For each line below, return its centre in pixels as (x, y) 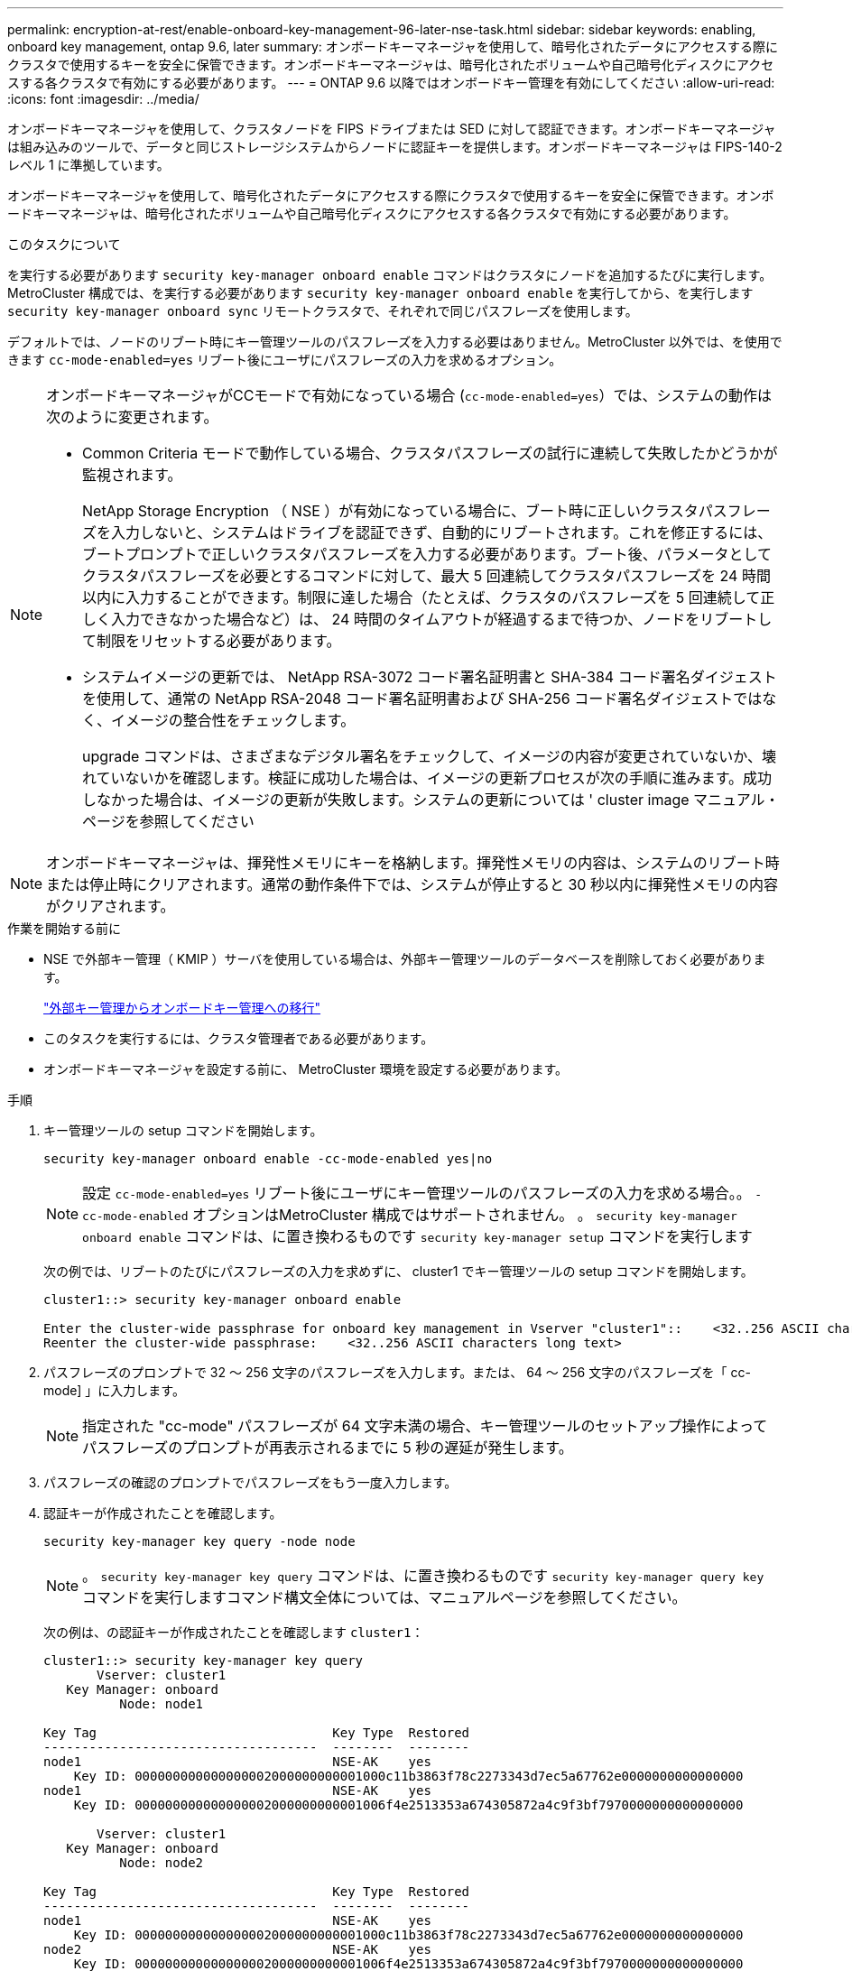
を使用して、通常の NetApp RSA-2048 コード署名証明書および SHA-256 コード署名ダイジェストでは (422, 699)
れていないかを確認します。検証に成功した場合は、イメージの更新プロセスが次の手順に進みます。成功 (427, 778)
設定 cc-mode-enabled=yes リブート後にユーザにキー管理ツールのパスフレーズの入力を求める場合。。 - (422, 1193)
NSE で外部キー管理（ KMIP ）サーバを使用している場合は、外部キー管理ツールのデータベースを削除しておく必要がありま (405, 959)
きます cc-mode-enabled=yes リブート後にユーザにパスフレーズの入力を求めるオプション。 (285, 360)
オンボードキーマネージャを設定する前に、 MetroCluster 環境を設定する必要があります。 (306, 1069)
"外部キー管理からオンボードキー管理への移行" (182, 1008)
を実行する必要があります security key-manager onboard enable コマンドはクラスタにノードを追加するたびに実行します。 (390, 275)
